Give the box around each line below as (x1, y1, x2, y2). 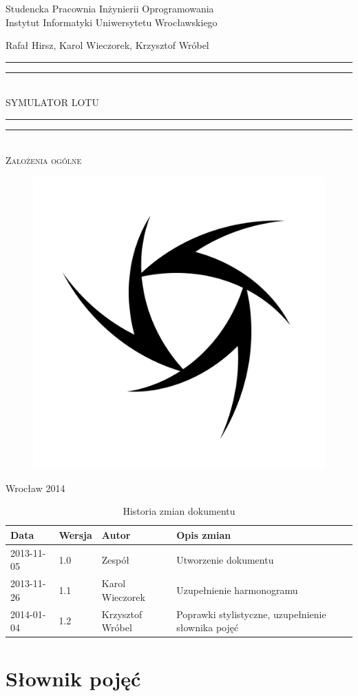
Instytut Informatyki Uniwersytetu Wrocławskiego (6, 14, 218, 29)
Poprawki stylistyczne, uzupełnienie (176, 606, 326, 621)
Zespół (101, 552, 129, 566)
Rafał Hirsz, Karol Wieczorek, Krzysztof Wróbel (6, 38, 209, 52)
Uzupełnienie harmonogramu (176, 583, 298, 597)
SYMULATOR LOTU (6, 95, 99, 110)
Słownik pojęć (6, 664, 141, 692)
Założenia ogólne (6, 152, 82, 167)
